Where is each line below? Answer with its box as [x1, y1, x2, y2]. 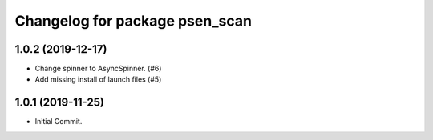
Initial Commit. [34, 117, 83, 126]
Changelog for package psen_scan [14, 12, 253, 30]
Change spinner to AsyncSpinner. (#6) [34, 64, 162, 74]
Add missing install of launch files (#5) [34, 74, 162, 84]
